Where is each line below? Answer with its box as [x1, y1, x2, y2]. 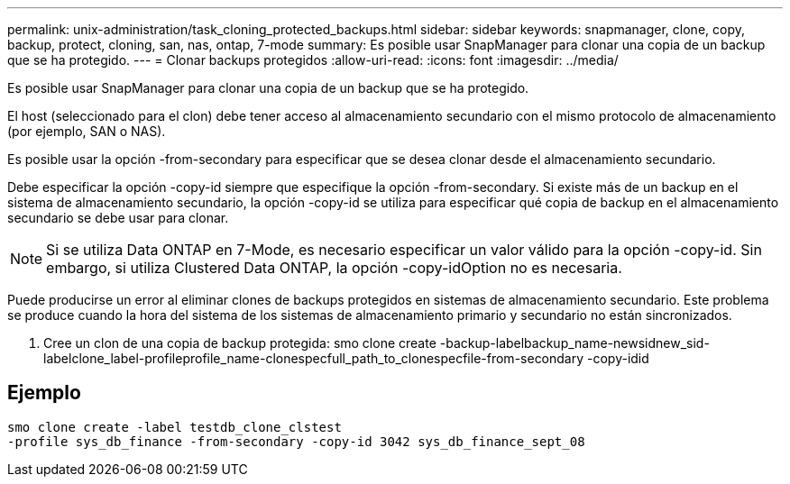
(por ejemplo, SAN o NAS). [7, 123, 166, 139]
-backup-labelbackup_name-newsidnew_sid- [439, 335, 710, 351]
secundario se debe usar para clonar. [7, 210, 229, 225]
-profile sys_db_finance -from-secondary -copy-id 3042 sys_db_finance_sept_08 [7, 434, 585, 449]
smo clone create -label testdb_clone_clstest [7, 419, 342, 434]
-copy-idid [587, 351, 649, 366]
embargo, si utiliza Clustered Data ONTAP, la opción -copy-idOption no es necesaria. [46, 259, 622, 277]
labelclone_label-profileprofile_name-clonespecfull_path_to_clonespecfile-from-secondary [43, 351, 584, 366]
